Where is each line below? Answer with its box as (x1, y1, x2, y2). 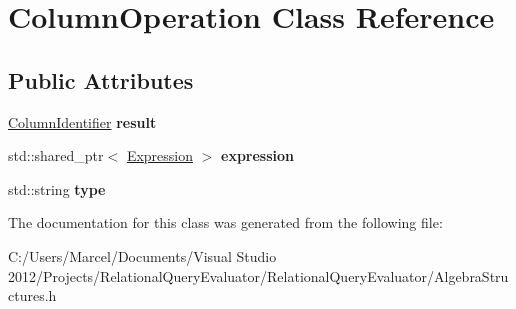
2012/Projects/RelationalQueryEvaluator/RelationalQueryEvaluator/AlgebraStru (8, 265, 509, 286)
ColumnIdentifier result (8, 111, 157, 132)
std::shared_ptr (8, 145, 104, 166)
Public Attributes (8, 64, 194, 95)
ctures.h (8, 285, 57, 306)
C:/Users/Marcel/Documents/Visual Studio (8, 245, 277, 266)
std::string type (8, 178, 106, 199)
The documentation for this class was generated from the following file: (8, 212, 443, 233)
